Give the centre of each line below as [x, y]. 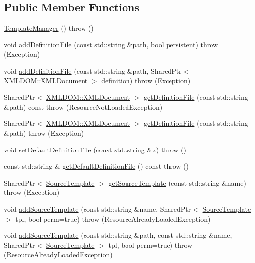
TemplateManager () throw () [49, 28]
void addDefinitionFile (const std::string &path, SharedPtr [93, 70]
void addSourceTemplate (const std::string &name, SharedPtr [98, 208]
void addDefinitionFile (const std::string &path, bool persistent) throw [111, 44]
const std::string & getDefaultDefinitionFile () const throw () [96, 166]
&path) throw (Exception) [44, 132]
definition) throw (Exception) [146, 80]
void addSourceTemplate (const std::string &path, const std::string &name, [118, 235]
